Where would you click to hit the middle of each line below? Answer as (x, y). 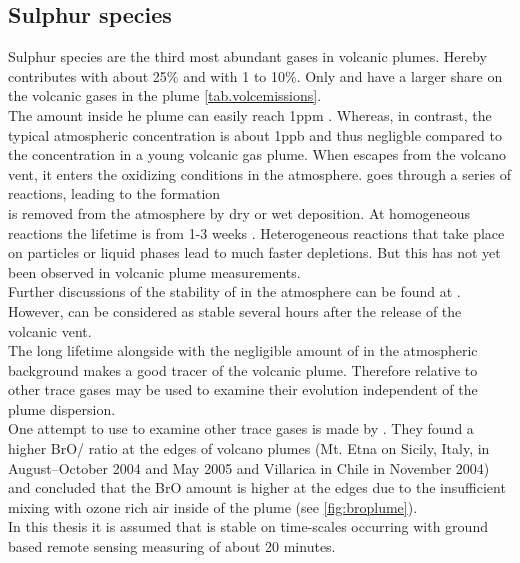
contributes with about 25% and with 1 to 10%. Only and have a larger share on (255, 75)
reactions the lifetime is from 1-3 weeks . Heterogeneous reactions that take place (256, 232)
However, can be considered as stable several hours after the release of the (235, 310)
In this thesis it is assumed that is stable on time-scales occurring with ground (248, 526)
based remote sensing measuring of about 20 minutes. (172, 546)
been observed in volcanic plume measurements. (154, 271)
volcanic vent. (50, 330)
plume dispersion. (62, 408)
